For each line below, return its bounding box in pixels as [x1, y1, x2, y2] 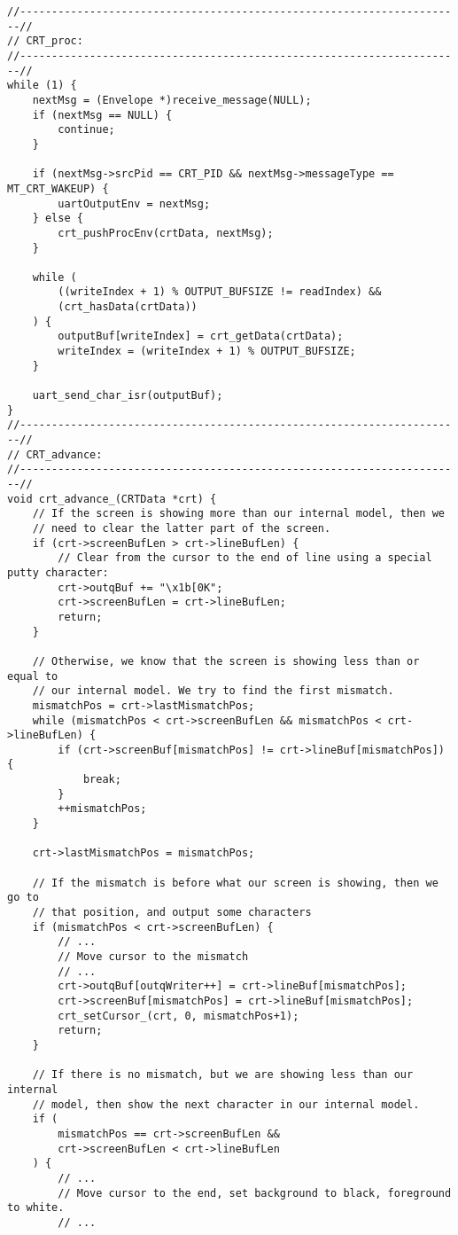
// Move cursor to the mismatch [58, 950, 249, 963]
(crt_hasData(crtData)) [58, 301, 198, 314]
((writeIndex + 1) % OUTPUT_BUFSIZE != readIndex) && [58, 285, 382, 299]
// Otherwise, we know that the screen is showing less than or [32, 654, 420, 668]
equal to [7, 669, 58, 683]
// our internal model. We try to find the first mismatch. [32, 684, 394, 698]
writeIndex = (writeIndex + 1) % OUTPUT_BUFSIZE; [58, 345, 356, 358]
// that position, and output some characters [32, 906, 312, 919]
